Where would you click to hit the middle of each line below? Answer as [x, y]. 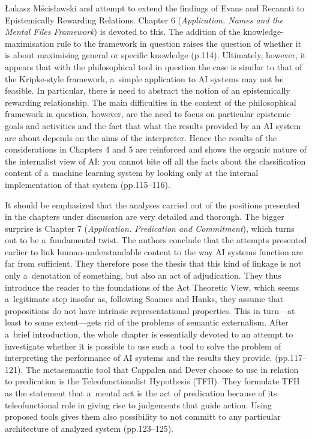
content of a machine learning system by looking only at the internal [132, 173]
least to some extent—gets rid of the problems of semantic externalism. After [147, 322]
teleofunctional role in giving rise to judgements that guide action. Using [138, 404]
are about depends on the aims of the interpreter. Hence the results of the [141, 137]
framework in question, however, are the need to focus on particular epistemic [148, 114]
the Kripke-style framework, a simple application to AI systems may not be [144, 78]
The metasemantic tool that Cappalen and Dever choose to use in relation [162, 369]
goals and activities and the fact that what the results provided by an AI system [153, 125]
